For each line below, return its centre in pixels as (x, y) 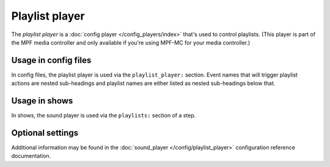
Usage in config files (51, 60)
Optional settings (45, 132)
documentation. (31, 156)
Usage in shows (42, 101)
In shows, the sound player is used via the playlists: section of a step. (104, 116)
